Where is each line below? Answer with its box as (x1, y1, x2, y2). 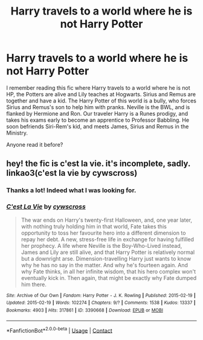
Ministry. (6, 129, 28, 136)
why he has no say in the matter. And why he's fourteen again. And (21, 261, 188, 268)
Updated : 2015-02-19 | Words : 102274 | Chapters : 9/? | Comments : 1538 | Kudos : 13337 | (6, 300, 196, 306)
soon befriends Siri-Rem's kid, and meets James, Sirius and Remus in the (6, 122, 189, 130)
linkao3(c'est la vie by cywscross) (6, 168, 138, 178)
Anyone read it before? (6, 141, 63, 148)
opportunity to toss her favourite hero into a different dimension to (21, 229, 186, 236)
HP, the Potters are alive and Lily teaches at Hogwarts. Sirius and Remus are (6, 90, 196, 98)
